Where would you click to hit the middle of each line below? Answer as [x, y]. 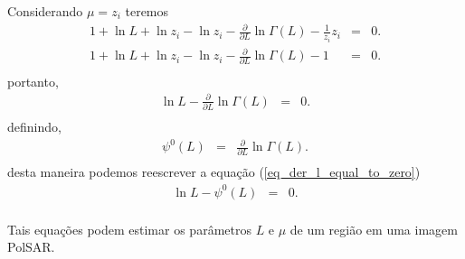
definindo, [34, 126]
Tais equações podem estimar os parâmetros [129, 229]
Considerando [45, 11]
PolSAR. [31, 247]
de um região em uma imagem [374, 229]
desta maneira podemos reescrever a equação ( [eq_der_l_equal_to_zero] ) [214, 172]
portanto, [33, 81]
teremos [147, 11]
